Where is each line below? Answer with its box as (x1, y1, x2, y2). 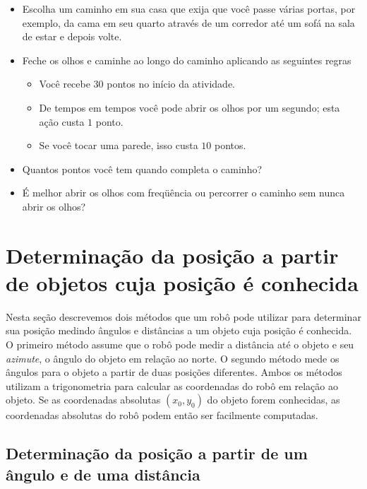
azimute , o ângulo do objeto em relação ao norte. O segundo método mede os (6, 350, 339, 365)
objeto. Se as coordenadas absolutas (6, 392, 161, 407)
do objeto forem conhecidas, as (207, 392, 340, 407)
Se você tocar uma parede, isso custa (39, 138, 198, 153)
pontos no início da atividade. (107, 76, 235, 91)
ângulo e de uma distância (6, 463, 200, 485)
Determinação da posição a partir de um (6, 442, 308, 464)
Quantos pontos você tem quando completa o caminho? (22, 161, 263, 176)
